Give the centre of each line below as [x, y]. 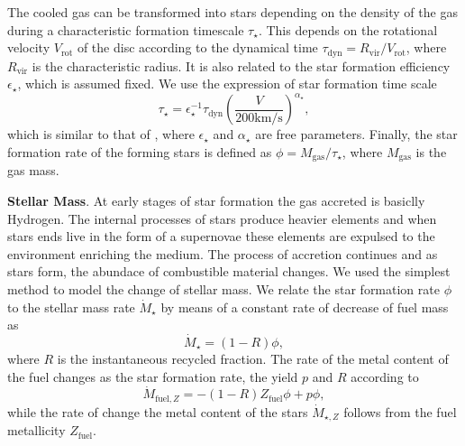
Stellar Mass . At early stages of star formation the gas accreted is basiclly [216, 200]
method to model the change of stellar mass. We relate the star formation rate [223, 288]
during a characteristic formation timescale [126, 29]
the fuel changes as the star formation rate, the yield [153, 376]
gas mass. [33, 170]
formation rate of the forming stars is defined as [140, 151]
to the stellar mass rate [71, 307]
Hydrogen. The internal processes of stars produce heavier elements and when [222, 218]
